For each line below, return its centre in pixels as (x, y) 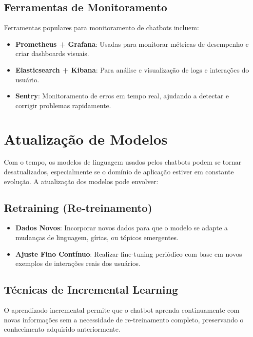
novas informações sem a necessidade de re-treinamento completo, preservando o (124, 319)
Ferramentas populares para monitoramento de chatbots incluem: (102, 28)
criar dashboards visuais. (52, 53)
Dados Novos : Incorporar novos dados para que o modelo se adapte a (122, 228)
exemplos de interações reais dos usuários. (78, 263)
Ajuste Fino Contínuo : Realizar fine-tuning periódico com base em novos (129, 253)
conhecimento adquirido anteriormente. (62, 329)
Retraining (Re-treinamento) (78, 207)
